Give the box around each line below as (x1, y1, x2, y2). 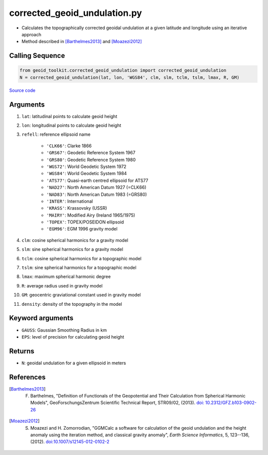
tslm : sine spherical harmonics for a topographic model (21, 265, 136, 271)
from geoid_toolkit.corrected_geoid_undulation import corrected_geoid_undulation (19, 67, 227, 73)
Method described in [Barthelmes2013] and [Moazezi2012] (21, 39, 142, 45)
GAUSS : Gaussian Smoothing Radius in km (21, 327, 107, 333)
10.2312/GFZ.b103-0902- (205, 399, 257, 406)
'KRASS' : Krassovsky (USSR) (46, 205, 107, 211)
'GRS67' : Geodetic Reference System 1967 (46, 150, 136, 156)
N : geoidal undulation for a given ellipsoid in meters (21, 360, 126, 366)
